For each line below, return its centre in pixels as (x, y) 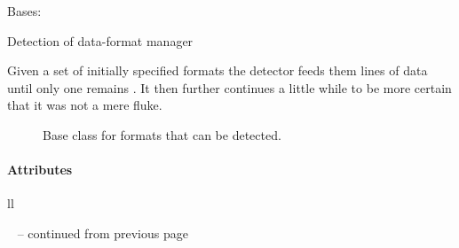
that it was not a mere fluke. (85, 105)
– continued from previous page (103, 232)
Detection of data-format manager (100, 40)
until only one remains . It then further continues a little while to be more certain (229, 87)
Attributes (40, 170)
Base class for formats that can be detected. (162, 134)
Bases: (24, 11)
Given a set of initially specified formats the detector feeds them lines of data (218, 70)
